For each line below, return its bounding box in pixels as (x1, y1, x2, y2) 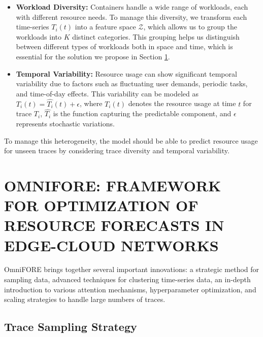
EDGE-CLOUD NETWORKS (4, 234, 219, 255)
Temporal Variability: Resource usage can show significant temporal (16, 68, 237, 79)
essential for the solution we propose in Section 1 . (16, 51, 170, 61)
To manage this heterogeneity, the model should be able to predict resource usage (4, 135, 258, 146)
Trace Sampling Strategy (4, 319, 137, 334)
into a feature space (75, 21, 136, 32)
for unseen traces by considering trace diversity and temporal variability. (4, 145, 229, 156)
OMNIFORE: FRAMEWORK (4, 175, 221, 195)
